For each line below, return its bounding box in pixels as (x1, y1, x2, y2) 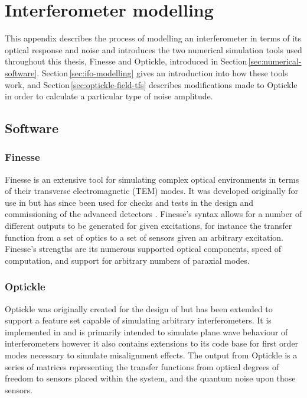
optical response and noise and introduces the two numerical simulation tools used (5, 43, 302, 56)
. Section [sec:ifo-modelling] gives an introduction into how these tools (37, 66, 288, 79)
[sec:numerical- (248, 55, 302, 67)
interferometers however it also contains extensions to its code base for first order (5, 337, 299, 350)
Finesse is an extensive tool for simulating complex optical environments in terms (5, 173, 299, 185)
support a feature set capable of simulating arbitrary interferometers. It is (5, 314, 272, 326)
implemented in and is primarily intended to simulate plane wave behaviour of (5, 325, 288, 338)
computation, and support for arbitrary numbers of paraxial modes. (5, 254, 250, 266)
